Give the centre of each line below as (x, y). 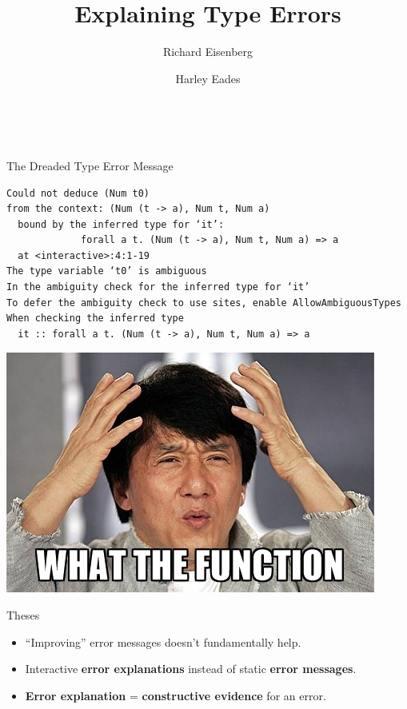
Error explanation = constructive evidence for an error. (176, 695)
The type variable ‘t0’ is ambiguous (107, 271)
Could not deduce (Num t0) (78, 193)
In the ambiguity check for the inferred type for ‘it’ (158, 287)
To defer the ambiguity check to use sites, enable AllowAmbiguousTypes (204, 303)
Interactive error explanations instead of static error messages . (191, 669)
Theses (23, 615)
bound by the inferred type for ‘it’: (121, 224)
